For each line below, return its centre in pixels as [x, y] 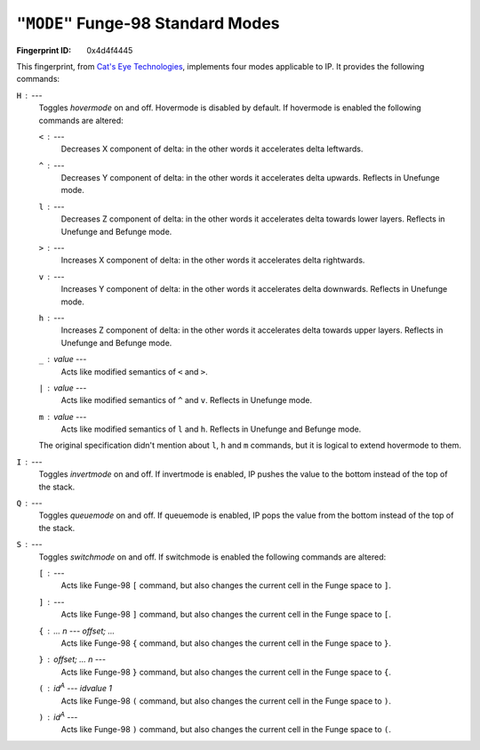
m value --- [63, 416]
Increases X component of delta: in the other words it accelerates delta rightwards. [213, 260]
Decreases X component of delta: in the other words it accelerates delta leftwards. [212, 149]
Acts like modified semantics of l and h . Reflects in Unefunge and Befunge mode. [211, 429]
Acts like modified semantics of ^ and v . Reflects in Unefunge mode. [187, 400]
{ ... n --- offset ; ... [77, 631]
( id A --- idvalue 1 [76, 688]
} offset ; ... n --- [72, 659]
